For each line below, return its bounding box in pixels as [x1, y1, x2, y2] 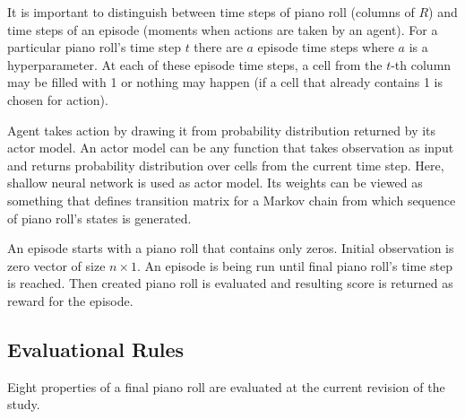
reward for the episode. [7, 291, 133, 310]
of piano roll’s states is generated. [7, 208, 192, 227]
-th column [391, 55, 452, 74]
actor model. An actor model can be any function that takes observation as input [7, 138, 454, 157]
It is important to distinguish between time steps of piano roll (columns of [7, 3, 415, 21]
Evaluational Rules [7, 335, 185, 362]
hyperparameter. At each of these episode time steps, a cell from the [7, 55, 383, 74]
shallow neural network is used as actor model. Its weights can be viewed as [7, 173, 423, 192]
